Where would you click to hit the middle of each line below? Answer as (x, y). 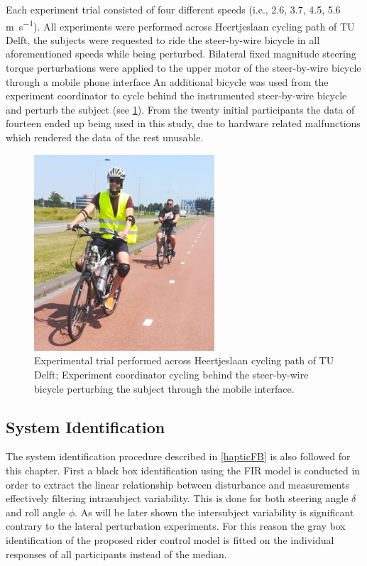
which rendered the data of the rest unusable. (105, 137)
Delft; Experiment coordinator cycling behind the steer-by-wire (171, 374)
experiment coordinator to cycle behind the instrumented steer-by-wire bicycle (176, 96)
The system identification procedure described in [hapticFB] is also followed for (178, 456)
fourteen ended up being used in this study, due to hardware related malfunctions (183, 123)
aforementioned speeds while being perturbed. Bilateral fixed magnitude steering (181, 54)
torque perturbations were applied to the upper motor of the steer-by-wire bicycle (183, 68)
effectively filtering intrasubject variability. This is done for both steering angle (177, 498)
